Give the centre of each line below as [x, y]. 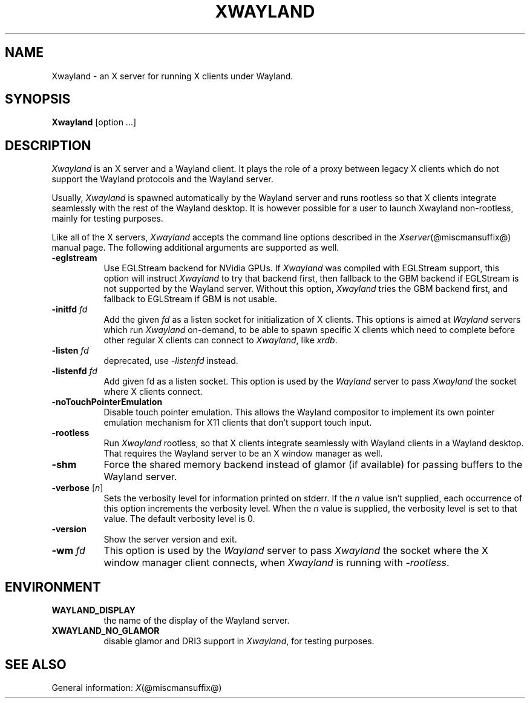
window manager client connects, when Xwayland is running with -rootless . [276, 563]
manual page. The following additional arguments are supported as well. [195, 248]
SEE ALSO [36, 664]
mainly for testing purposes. [107, 219]
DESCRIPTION [48, 145]
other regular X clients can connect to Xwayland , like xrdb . [221, 340]
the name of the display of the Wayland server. [197, 621]
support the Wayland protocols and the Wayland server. [162, 179]
